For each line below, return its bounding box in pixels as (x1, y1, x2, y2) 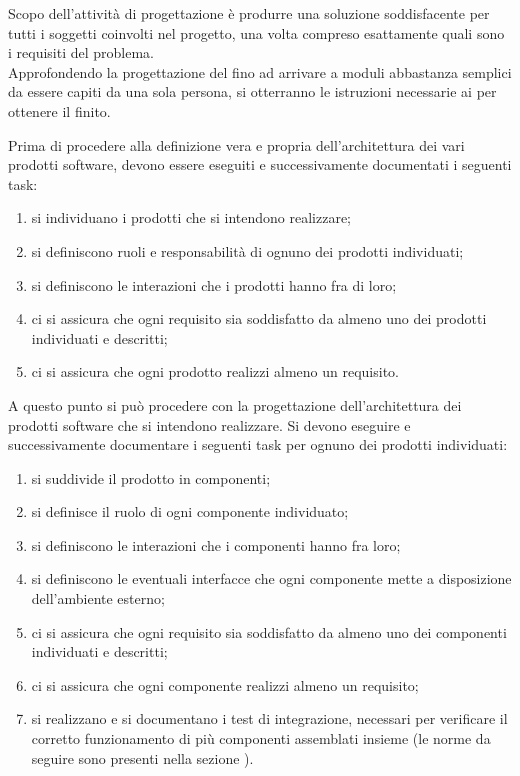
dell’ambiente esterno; (31, 588, 165, 609)
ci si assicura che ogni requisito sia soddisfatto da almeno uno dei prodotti (31, 308, 487, 329)
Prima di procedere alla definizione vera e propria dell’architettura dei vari (8, 134, 465, 155)
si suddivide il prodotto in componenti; (31, 467, 271, 488)
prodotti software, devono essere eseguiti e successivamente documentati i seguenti (8, 154, 512, 175)
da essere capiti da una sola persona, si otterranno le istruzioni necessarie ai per (8, 81, 497, 102)
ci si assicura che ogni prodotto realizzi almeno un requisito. (31, 361, 399, 382)
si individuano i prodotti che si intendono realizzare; (31, 207, 351, 228)
